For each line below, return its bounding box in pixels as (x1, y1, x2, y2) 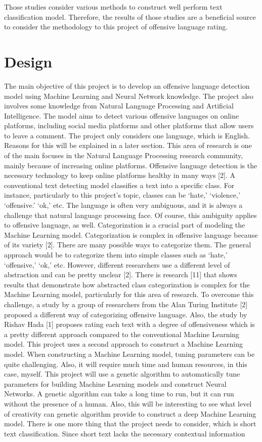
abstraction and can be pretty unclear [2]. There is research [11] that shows (4, 269, 237, 280)
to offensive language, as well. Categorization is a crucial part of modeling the (4, 219, 245, 230)
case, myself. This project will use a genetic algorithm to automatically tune (4, 369, 240, 379)
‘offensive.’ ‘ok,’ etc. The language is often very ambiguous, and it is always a (4, 200, 243, 210)
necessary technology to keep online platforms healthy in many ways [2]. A (4, 170, 235, 180)
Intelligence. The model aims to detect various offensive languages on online (4, 110, 239, 121)
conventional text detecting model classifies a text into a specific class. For (4, 179, 235, 190)
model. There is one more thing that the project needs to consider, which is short (4, 418, 256, 429)
